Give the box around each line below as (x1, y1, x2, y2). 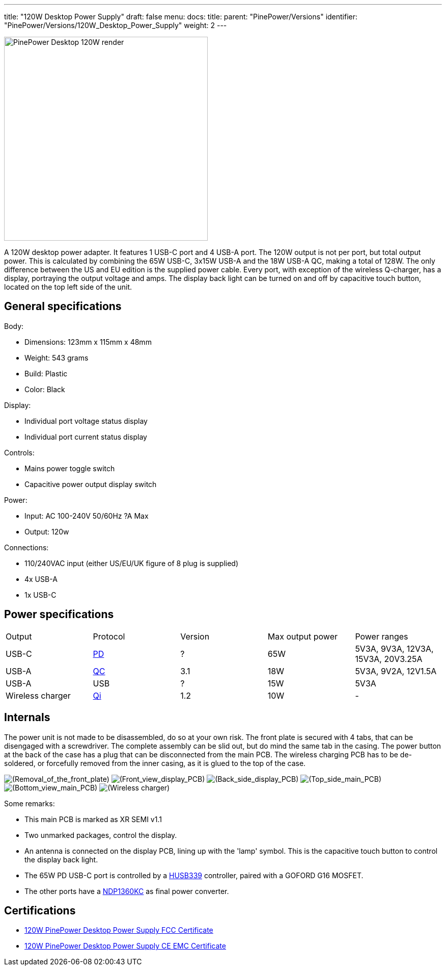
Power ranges (355, 631, 408, 642)
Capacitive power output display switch (24, 479, 157, 489)
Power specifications (4, 608, 114, 621)
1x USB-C (24, 590, 57, 599)
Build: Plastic (24, 369, 68, 378)
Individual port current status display (24, 432, 147, 441)
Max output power (267, 631, 338, 642)
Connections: (4, 543, 49, 552)
